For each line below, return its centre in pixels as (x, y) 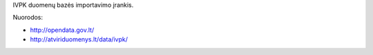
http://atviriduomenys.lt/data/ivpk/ (79, 39)
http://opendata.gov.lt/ (62, 30)
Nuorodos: (28, 18)
